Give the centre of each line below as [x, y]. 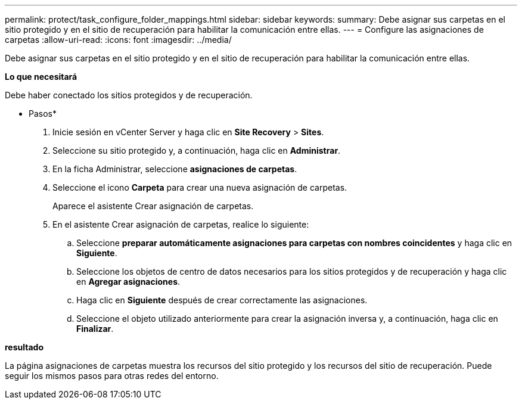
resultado [24, 347]
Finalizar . [95, 329]
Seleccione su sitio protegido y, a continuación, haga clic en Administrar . [197, 150]
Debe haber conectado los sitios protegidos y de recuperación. [129, 95]
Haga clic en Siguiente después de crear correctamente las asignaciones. [222, 300]
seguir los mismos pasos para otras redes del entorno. [112, 376]
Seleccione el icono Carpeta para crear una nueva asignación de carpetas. [200, 187]
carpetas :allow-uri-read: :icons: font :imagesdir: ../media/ [118, 40]
